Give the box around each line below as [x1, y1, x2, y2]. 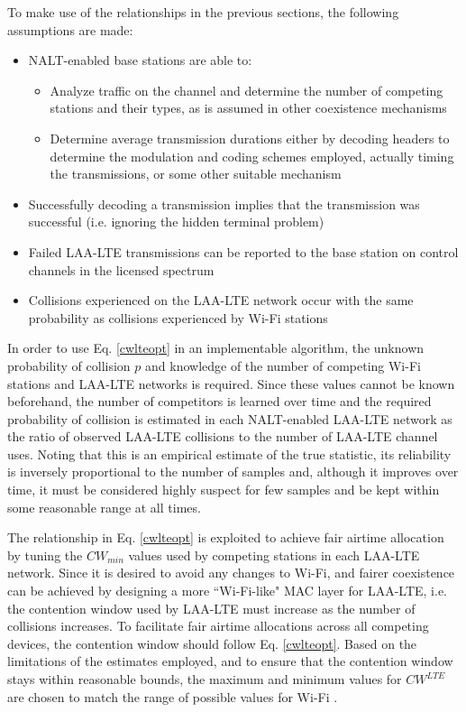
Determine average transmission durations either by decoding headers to [50, 128, 450, 147]
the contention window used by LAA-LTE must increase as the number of [7, 598, 416, 617]
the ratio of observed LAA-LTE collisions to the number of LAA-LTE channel [7, 427, 438, 446]
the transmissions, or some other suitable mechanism [50, 164, 342, 183]
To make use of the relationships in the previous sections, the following [7, 3, 399, 21]
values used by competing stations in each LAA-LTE [128, 545, 420, 564]
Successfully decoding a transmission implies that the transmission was [28, 194, 420, 213]
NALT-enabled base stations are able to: [28, 51, 252, 69]
